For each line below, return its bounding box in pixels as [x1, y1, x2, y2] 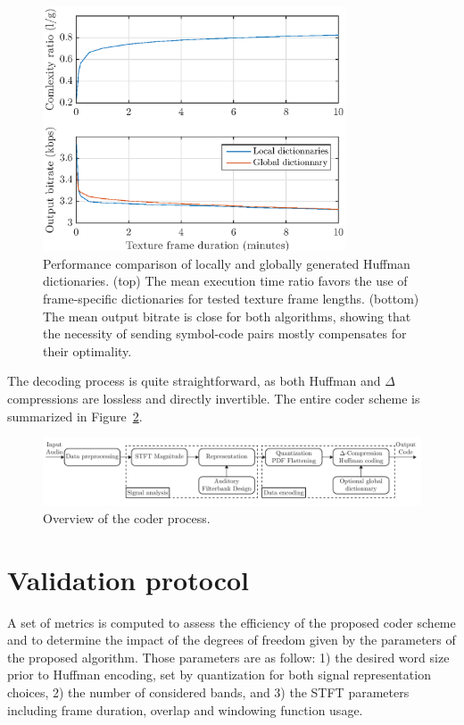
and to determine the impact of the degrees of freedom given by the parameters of [7, 630, 456, 649]
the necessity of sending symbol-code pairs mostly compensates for [43, 324, 407, 343]
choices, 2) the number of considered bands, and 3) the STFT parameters [7, 683, 410, 702]
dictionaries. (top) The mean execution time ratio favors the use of [43, 271, 408, 290]
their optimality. [43, 341, 132, 360]
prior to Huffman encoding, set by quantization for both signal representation [7, 665, 431, 684]
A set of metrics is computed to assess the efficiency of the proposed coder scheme [7, 612, 456, 631]
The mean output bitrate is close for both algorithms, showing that [43, 306, 411, 325]
